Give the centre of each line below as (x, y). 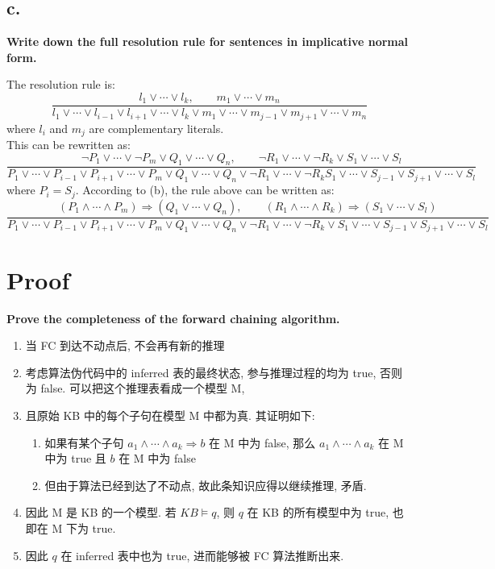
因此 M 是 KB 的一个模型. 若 (101, 512)
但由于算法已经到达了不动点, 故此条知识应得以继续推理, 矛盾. (206, 485)
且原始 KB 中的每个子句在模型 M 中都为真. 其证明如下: (170, 415)
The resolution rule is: (61, 84)
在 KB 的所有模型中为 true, (318, 512)
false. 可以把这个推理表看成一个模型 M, (143, 388)
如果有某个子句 (84, 442)
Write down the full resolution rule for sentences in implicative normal (208, 42)
